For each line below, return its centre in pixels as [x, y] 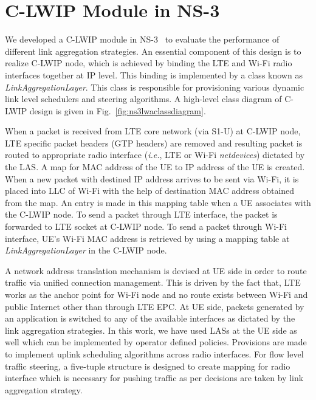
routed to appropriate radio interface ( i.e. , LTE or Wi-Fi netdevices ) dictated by [155, 155]
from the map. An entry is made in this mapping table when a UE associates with [158, 202]
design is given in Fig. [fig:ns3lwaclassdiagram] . [118, 110]
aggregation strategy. [44, 389]
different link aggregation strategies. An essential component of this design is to [153, 51]
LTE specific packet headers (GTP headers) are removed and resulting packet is [154, 143]
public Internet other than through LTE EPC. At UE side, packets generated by [155, 306]
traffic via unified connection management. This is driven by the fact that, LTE [153, 282]
